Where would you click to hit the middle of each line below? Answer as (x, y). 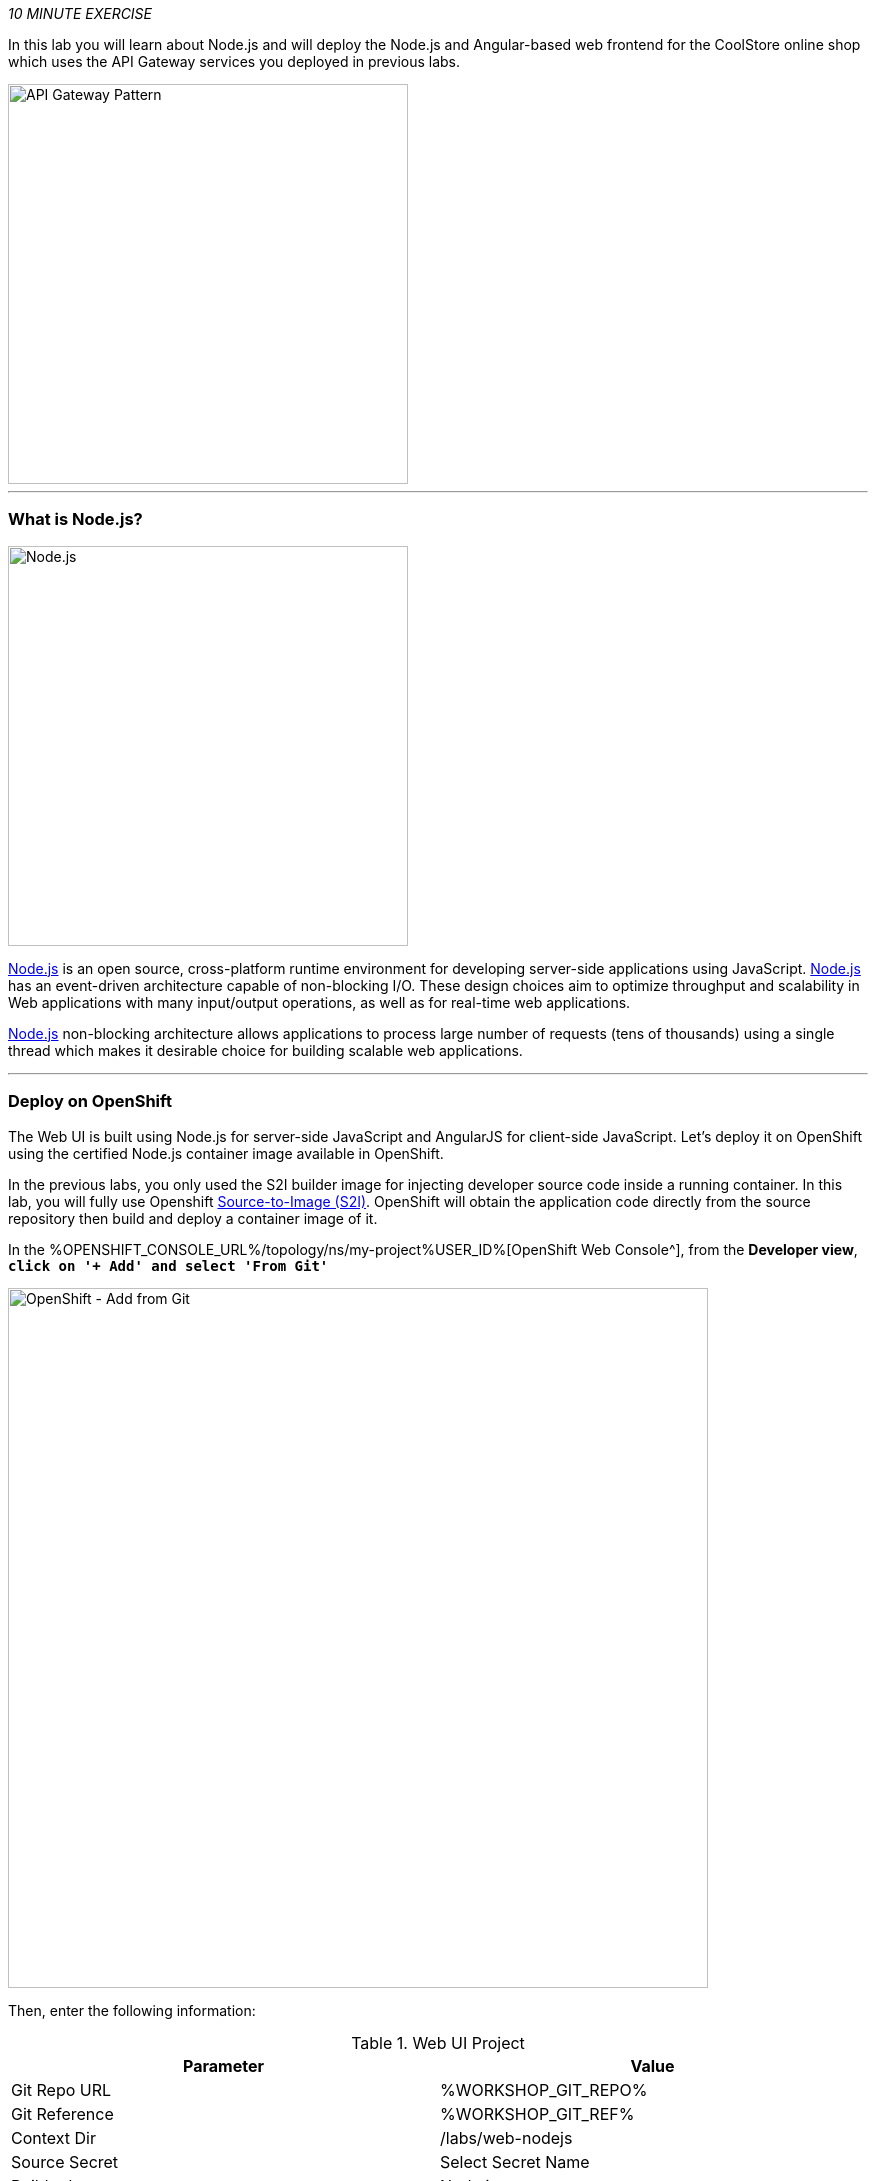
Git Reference (62, 2113)
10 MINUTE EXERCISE (80, 13)
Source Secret (65, 2161)
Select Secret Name (515, 2161)
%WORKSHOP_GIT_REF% (537, 2113)
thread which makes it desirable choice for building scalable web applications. (265, 1050)
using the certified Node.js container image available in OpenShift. (226, 1153)
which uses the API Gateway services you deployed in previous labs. (234, 61)
